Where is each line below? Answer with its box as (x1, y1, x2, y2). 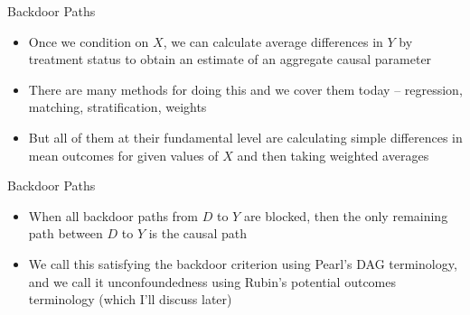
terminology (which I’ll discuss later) (28, 290, 232, 309)
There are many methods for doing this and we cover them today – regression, (28, 79, 463, 98)
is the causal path (148, 224, 247, 243)
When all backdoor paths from (28, 206, 199, 225)
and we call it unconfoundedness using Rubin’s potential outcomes (28, 272, 397, 291)
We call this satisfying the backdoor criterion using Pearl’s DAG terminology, (28, 254, 457, 273)
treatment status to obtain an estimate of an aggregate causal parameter (28, 50, 432, 69)
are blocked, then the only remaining (243, 206, 448, 225)
